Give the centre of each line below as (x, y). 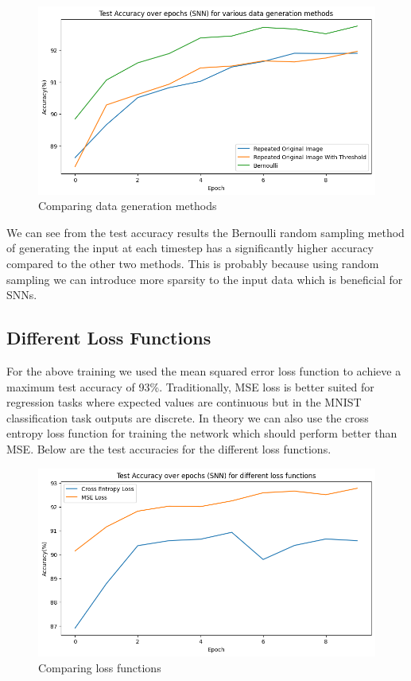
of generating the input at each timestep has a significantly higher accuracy (190, 248)
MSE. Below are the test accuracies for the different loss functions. (169, 449)
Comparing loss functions (100, 667)
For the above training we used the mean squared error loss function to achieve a (204, 371)
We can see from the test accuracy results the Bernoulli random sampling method (205, 232)
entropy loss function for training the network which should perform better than (202, 433)
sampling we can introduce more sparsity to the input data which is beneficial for (205, 279)
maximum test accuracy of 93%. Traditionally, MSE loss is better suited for (190, 386)
